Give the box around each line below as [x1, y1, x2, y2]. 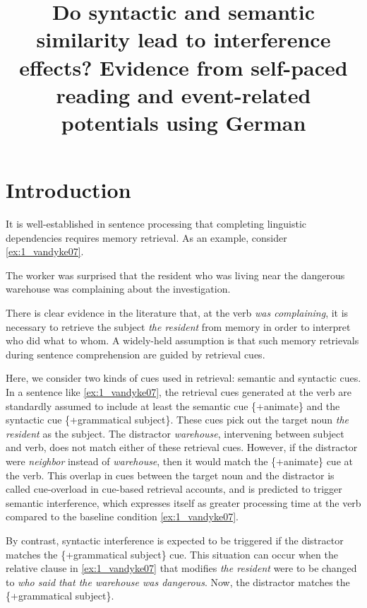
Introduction [6, 175, 131, 204]
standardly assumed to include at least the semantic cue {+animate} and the [6, 398, 340, 413]
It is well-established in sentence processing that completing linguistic [6, 216, 306, 231]
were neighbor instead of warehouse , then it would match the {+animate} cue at [6, 453, 353, 468]
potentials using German [61, 107, 306, 136]
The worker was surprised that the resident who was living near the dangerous [6, 267, 345, 282]
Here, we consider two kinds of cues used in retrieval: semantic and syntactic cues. [6, 370, 361, 385]
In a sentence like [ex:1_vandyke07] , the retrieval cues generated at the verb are [6, 385, 351, 399]
